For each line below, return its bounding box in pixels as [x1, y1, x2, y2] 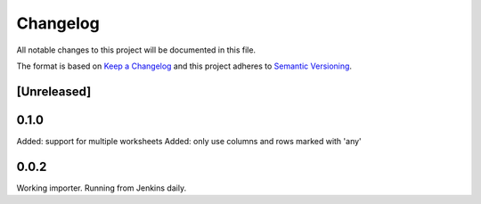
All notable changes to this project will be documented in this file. [16, 45, 257, 55]
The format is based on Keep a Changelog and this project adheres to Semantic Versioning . [16, 61, 352, 71]
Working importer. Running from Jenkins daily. [16, 183, 187, 193]
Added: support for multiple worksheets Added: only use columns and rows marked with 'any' [16, 135, 363, 146]
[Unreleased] [16, 84, 92, 99]
